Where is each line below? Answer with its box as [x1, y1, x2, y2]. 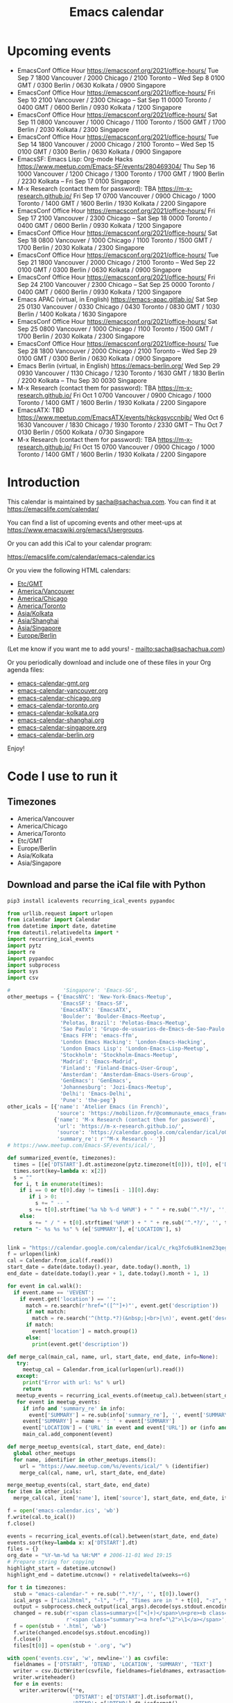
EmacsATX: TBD [17, 406, 64, 414]
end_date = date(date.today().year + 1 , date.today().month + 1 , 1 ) [7, 1270, 209, 1277]
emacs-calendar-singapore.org [17, 723, 107, 732]
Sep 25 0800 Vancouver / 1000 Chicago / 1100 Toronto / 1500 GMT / [17, 324, 214, 333]
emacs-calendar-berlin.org [17, 730, 95, 739]
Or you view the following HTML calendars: [7, 566, 131, 574]
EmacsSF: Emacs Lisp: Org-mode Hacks [17, 154, 133, 163]
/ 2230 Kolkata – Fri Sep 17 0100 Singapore [17, 176, 141, 185]
